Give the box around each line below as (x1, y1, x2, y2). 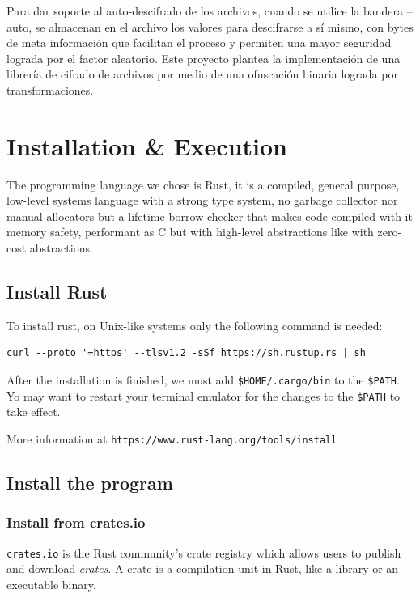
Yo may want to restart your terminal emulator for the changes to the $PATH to (6, 387, 401, 404)
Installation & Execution (6, 129, 287, 162)
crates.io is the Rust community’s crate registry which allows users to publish (6, 544, 401, 561)
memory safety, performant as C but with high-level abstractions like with (6, 223, 374, 240)
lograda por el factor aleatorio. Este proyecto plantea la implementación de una (6, 49, 401, 66)
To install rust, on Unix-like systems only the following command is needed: (6, 316, 383, 333)
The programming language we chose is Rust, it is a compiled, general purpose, (6, 176, 400, 193)
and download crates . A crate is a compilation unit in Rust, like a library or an (6, 560, 399, 577)
